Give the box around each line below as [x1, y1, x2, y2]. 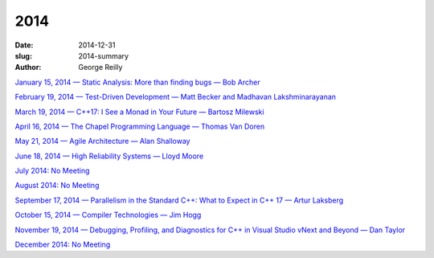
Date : [14, 40, 34, 50]
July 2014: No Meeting [14, 166, 90, 176]
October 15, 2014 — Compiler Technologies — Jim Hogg [14, 210, 202, 220]
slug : [14, 51, 32, 60]
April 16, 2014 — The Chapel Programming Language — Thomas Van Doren [14, 121, 265, 131]
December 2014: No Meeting [14, 240, 111, 249]
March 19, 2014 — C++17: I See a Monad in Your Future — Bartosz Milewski [14, 107, 264, 117]
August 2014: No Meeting [14, 181, 100, 190]
